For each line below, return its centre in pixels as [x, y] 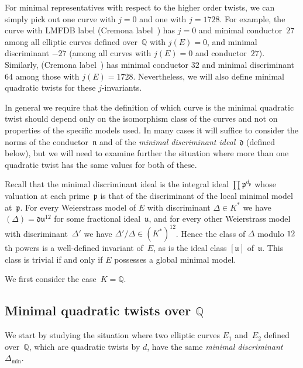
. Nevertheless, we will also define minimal [209, 76]
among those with [47, 76]
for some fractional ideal [97, 219]
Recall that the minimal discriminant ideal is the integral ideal [117, 184]
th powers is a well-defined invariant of [74, 248]
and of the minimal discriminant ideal [167, 141]
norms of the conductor [47, 141]
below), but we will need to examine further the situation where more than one [147, 153]
